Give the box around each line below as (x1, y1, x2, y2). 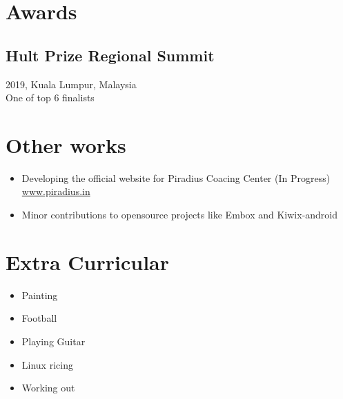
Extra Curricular (6, 247, 170, 276)
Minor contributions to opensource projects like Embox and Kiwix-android (21, 207, 338, 222)
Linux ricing (21, 357, 73, 371)
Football (21, 311, 57, 325)
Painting (21, 287, 58, 302)
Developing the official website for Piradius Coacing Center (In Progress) (21, 170, 331, 185)
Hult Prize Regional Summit (6, 44, 215, 65)
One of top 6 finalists (6, 90, 95, 105)
